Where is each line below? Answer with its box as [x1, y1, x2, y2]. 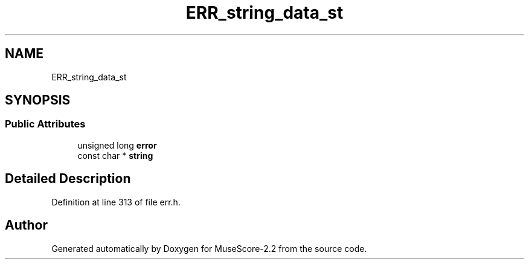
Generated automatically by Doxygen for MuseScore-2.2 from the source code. [51, 243, 367, 254]
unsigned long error [77, 140, 157, 150]
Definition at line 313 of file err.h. [51, 196, 181, 207]
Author [5, 217, 48, 233]
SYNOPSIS [5, 92, 71, 108]
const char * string [77, 150, 153, 161]
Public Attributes [5, 118, 86, 130]
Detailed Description [5, 171, 131, 187]
